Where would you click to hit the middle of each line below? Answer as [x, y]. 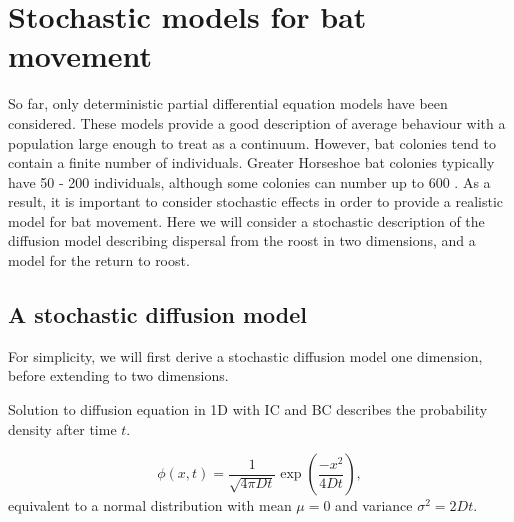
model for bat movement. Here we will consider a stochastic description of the [246, 220]
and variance [374, 505]
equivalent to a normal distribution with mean [150, 505]
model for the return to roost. [99, 260]
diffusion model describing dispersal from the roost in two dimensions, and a [242, 240]
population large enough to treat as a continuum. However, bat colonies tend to [252, 142]
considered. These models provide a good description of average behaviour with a [257, 122]
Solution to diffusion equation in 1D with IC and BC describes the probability [248, 409]
